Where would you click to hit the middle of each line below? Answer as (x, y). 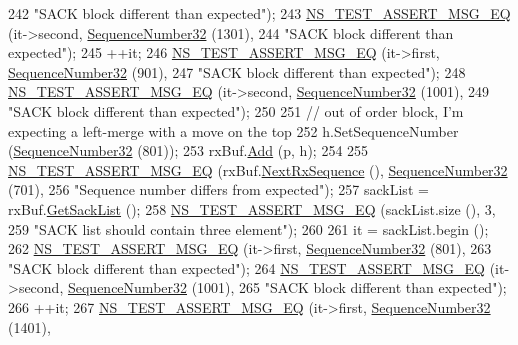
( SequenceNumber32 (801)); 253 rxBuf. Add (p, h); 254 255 (188, 150)
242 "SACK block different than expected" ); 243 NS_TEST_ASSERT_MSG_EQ (259, 13)
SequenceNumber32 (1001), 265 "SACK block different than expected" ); (287, 287)
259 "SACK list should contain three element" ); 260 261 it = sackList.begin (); (248, 228)
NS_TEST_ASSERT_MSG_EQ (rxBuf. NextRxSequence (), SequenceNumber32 (258, 169)
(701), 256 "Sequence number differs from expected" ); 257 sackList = (218, 189)
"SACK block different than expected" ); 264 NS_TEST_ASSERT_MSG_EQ (246, 267)
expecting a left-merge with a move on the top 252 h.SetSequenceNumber (233, 130)
